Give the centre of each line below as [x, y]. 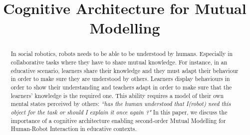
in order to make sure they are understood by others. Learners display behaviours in [120, 79]
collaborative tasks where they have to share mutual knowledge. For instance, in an [119, 62]
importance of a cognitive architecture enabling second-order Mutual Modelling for [118, 120]
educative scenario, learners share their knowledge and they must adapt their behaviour [125, 70]
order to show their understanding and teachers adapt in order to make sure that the [121, 87]
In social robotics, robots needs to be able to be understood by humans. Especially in [122, 54]
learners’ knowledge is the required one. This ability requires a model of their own [117, 95]
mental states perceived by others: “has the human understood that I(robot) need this [121, 104]
